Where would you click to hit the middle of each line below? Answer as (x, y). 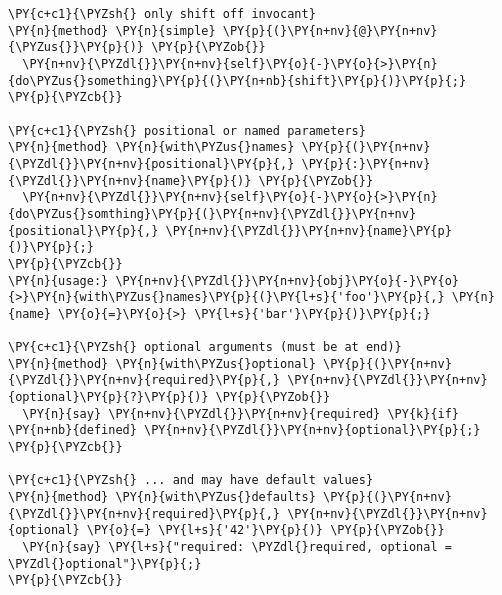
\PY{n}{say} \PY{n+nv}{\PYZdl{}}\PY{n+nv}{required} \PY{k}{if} (241, 413)
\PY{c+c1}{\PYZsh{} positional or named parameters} (187, 130)
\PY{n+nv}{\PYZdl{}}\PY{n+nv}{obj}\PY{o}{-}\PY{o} (287, 280)
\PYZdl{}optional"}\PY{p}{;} (105, 563)
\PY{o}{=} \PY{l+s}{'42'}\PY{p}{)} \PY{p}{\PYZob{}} (265, 530)
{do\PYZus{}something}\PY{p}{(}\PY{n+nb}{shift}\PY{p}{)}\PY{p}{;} (237, 80)
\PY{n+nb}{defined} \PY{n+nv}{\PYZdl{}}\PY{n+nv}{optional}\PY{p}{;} (244, 430)
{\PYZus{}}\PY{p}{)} (76, 47)
